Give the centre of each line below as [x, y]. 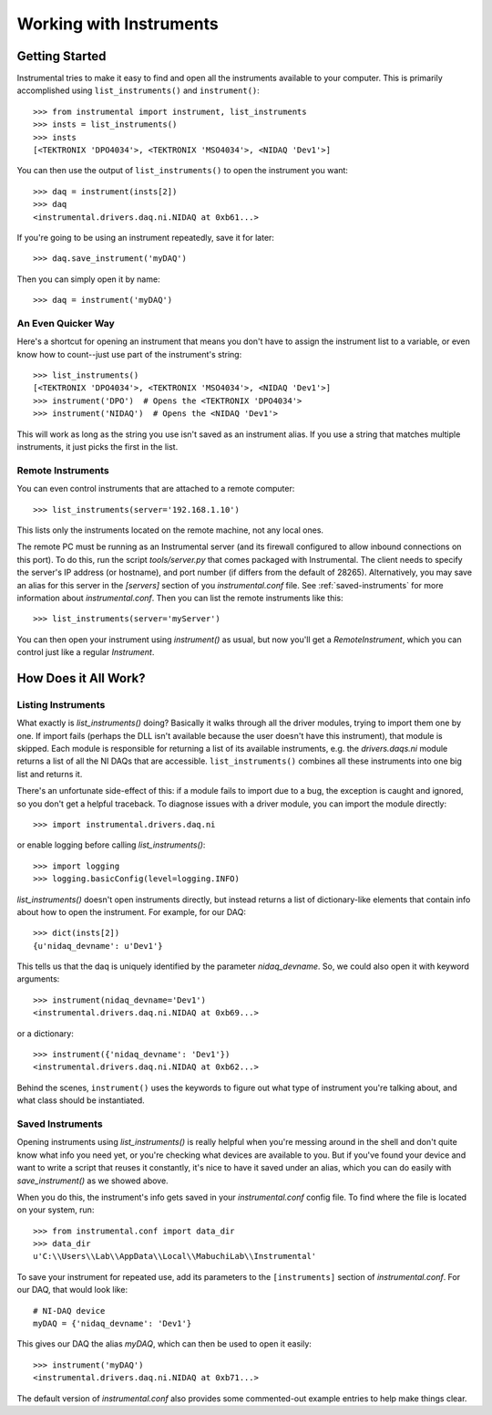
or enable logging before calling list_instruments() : [111, 845]
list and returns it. [50, 774]
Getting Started [61, 56]
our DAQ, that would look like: [72, 1290]
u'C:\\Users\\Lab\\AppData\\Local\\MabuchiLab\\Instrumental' [175, 1256]
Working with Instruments [118, 24]
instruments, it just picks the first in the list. [97, 447]
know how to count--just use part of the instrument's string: [129, 354]
